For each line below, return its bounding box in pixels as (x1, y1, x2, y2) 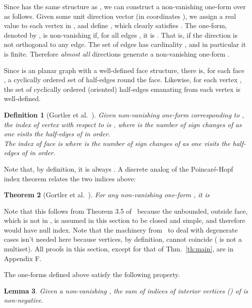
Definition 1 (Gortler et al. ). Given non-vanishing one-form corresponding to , (4, 109, 244, 119)
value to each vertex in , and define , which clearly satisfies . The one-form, (4, 20, 227, 30)
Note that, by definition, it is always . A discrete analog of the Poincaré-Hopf (4, 163, 234, 174)
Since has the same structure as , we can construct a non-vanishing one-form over (4, 1, 246, 11)
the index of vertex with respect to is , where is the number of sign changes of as (4, 119, 242, 129)
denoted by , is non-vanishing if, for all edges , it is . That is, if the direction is (4, 29, 237, 40)
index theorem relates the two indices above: (4, 173, 136, 183)
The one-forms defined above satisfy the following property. (4, 269, 180, 279)
